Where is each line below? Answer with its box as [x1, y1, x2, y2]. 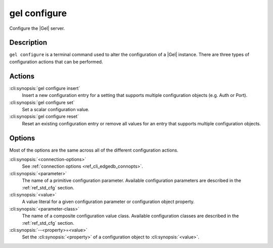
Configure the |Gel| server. [9, 25, 65, 31]
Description [9, 38, 48, 47]
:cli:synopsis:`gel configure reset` [9, 114, 79, 120]
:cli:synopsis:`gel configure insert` [9, 85, 80, 91]
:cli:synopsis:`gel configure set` [9, 99, 75, 106]
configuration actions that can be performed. [9, 59, 103, 65]
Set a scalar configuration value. [22, 106, 89, 112]
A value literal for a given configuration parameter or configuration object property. [22, 199, 195, 205]
